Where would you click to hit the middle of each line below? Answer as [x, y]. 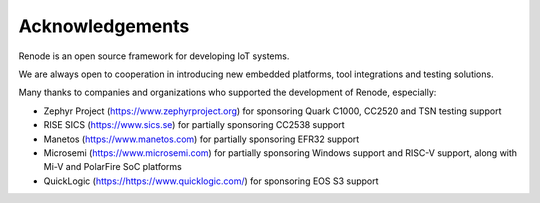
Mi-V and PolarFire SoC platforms [112, 167]
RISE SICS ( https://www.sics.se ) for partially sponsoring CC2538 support [194, 125]
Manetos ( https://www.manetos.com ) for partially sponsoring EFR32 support [201, 139]
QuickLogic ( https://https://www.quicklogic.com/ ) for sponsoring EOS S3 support [211, 181]
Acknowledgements [104, 26]
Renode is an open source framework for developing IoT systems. [154, 56]
